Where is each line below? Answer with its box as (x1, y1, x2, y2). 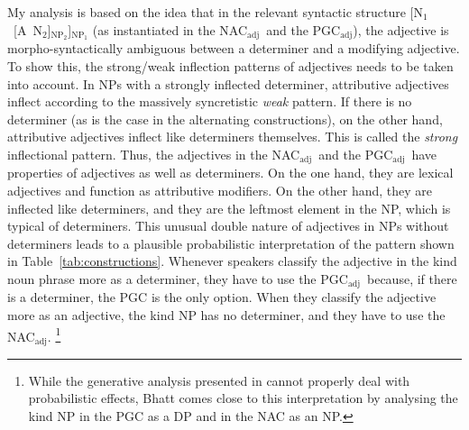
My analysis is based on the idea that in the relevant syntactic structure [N (7, 3, 424, 21)
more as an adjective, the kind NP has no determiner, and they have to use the (7, 306, 446, 325)
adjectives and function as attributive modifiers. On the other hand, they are (7, 181, 432, 200)
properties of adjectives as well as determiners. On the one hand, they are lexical (7, 163, 454, 182)
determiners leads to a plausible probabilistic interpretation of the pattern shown (7, 233, 455, 252)
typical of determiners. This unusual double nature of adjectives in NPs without (7, 216, 449, 235)
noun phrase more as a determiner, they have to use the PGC (7, 270, 348, 288)
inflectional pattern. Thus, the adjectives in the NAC (7, 145, 300, 164)
